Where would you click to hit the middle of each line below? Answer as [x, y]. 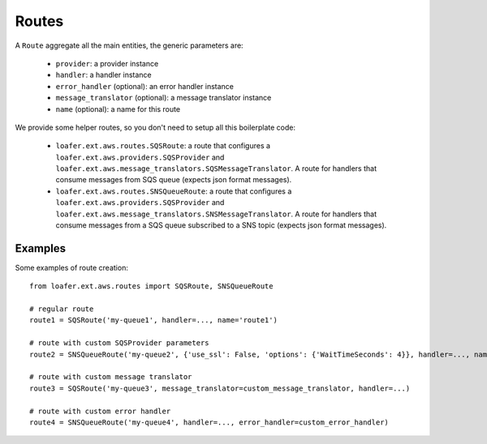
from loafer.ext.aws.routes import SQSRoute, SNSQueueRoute [151, 286]
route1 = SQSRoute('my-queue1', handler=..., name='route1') [153, 320]
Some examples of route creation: [72, 267]
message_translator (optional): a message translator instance [164, 98]
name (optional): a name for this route [118, 109]
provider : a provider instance [107, 63]
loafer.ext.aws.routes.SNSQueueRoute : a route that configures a [174, 191]
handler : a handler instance [103, 75]
